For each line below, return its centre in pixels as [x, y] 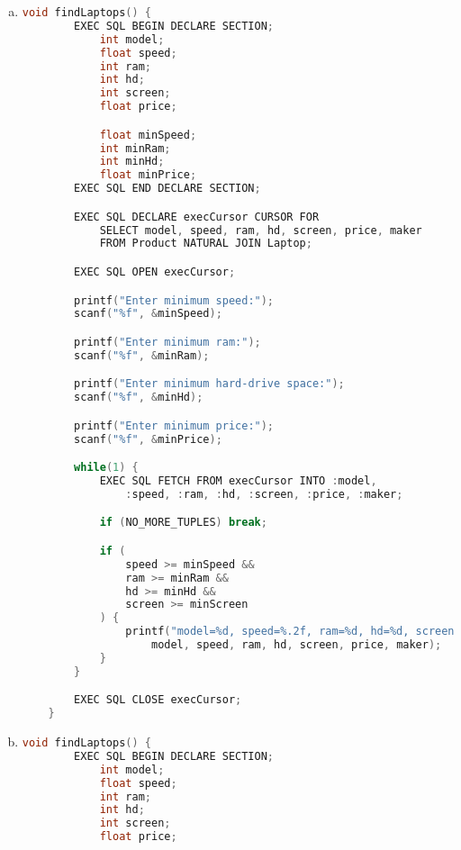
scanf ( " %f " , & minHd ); [139, 398]
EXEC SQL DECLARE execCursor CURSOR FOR [197, 217]
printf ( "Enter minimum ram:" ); [167, 342]
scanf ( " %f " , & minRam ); [142, 355]
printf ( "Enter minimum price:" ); [174, 425]
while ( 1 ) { [106, 468]
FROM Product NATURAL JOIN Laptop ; [206, 244]
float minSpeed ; [148, 135]
